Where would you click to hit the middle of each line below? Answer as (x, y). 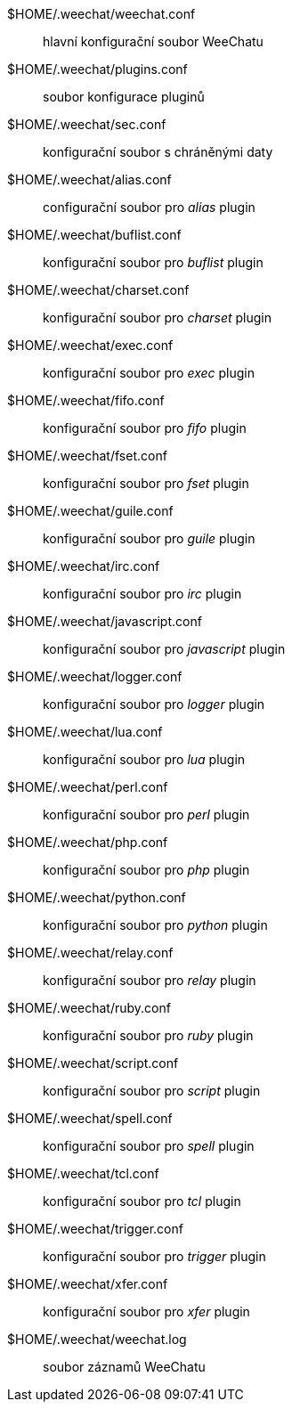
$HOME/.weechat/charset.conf (98, 290)
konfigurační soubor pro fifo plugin (145, 428)
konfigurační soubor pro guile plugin (149, 538)
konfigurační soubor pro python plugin (155, 925)
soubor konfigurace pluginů (124, 97)
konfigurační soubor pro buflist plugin (153, 262)
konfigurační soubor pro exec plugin (149, 373)
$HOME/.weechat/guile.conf (90, 511)
